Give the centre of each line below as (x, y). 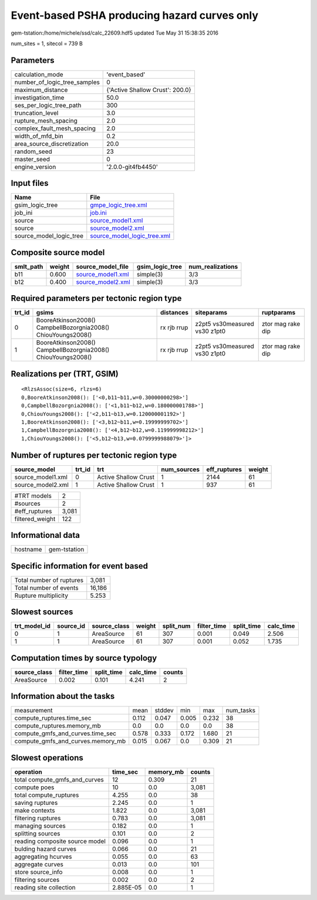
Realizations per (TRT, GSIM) (65, 373)
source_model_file (102, 266)
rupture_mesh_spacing (46, 120)
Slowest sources (42, 612)
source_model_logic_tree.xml (130, 236)
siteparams (211, 313)
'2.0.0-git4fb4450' (132, 167)
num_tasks (240, 710)
